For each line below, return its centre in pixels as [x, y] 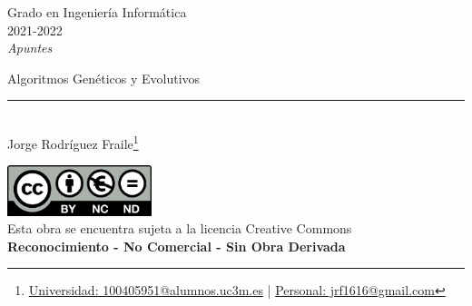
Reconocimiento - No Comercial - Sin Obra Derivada [177, 246]
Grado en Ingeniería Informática [97, 12]
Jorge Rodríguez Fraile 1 [73, 142]
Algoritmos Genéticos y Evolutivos [104, 78]
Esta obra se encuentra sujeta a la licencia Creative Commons [180, 228]
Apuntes [30, 48]
